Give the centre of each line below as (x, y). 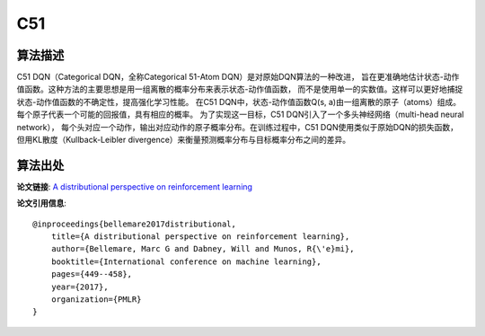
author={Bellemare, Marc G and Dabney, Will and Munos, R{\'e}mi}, (203, 249)
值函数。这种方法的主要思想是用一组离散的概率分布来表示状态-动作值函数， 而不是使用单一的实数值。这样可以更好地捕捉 (240, 89)
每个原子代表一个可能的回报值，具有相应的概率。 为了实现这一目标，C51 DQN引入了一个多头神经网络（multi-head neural (240, 115)
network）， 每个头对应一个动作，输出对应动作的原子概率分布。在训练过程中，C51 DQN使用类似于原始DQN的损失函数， (237, 127)
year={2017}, (79, 287)
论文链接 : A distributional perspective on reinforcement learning (135, 186)
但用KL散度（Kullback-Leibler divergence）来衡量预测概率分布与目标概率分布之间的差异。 (184, 140)
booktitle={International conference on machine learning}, (186, 261)
